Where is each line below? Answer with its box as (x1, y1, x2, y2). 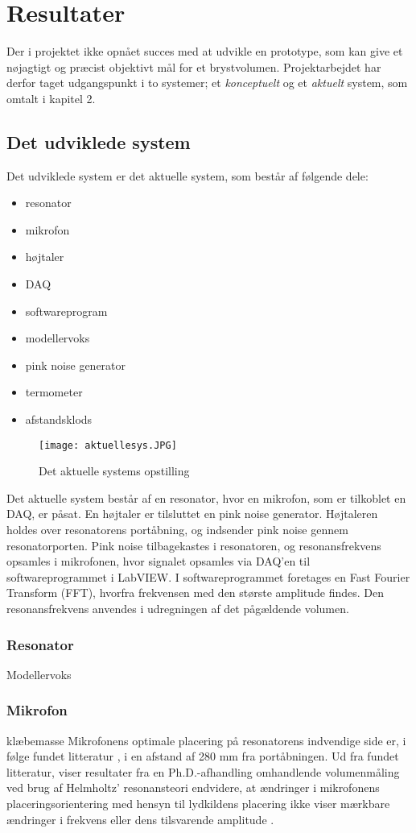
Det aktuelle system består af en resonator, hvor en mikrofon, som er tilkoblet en (6, 489, 406, 506)
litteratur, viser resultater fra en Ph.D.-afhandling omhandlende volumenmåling (6, 763, 400, 780)
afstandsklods (25, 411, 93, 428)
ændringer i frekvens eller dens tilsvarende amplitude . (6, 810, 274, 827)
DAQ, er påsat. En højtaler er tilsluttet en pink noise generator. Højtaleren (6, 505, 378, 522)
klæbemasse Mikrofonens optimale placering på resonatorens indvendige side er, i (6, 731, 406, 748)
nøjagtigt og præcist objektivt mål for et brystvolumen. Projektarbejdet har (6, 58, 381, 75)
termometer (25, 383, 83, 400)
